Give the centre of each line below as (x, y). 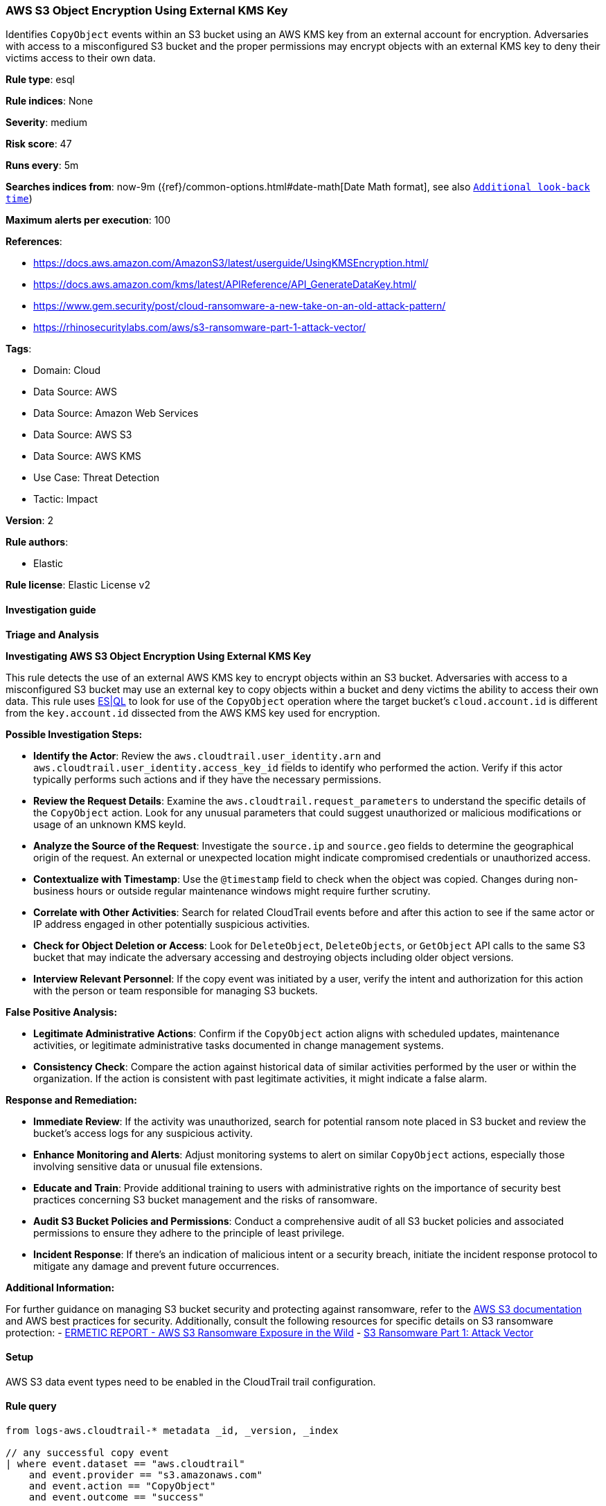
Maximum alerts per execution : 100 (88, 220)
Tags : (19, 349)
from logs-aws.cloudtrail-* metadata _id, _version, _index (172, 1431)
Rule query (31, 1406)
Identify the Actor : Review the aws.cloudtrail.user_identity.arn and (207, 755)
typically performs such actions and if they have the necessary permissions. (207, 779)
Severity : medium (47, 123)
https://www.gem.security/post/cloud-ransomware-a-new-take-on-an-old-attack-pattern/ (240, 306)
